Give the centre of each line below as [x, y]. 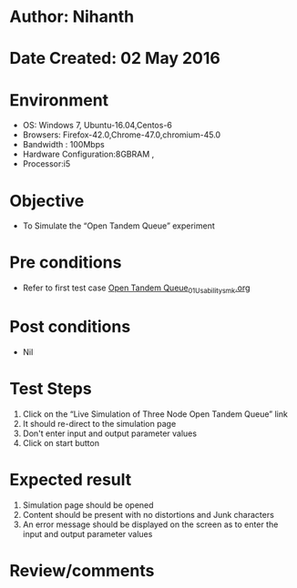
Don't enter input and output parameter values [110, 433]
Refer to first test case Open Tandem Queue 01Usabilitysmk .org [136, 289]
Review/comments [82, 570]
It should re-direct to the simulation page [99, 423]
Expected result [71, 480]
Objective [47, 201]
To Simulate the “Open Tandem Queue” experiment [119, 226]
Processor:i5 [46, 164]
